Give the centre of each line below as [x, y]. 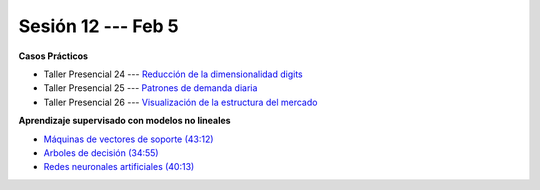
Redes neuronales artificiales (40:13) [119, 167]
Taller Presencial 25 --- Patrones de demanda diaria [150, 88]
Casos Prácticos [53, 56]
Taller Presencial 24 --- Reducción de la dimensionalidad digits [173, 74]
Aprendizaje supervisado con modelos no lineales [124, 121]
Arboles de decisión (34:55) [101, 152]
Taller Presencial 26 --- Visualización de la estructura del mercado [180, 102]
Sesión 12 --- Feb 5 [98, 26]
